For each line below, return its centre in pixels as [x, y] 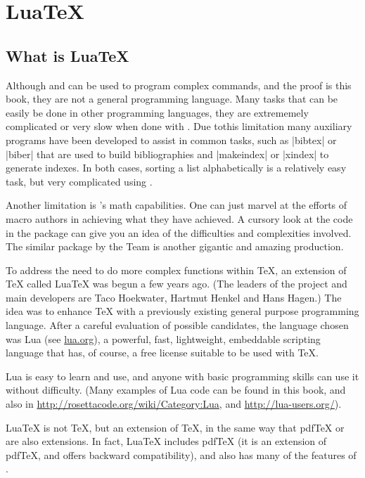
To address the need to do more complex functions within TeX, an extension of [176, 270]
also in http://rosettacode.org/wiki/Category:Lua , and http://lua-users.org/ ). [174, 404]
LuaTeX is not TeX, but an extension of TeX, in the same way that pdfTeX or [175, 427]
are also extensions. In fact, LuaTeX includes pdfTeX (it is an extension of [166, 441]
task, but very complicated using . [79, 181]
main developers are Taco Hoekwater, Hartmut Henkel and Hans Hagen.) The [174, 297]
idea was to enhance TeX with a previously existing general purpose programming [182, 311]
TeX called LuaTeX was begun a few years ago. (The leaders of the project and [177, 284]
